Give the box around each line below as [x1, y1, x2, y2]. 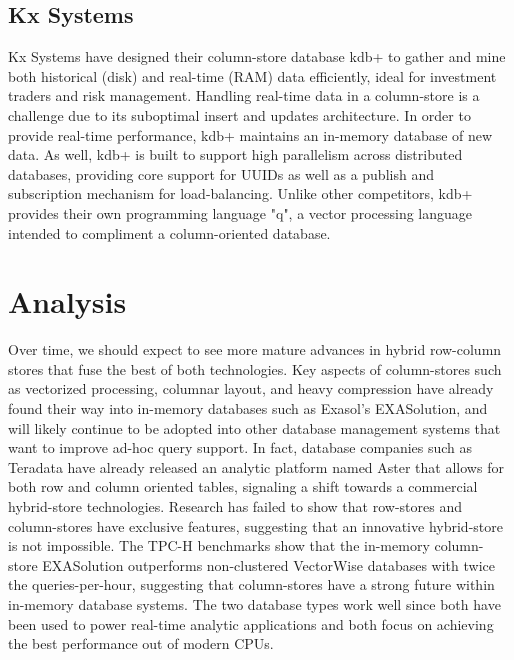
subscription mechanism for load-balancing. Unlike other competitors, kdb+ [8, 183, 473, 204]
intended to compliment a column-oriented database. [8, 222, 331, 243]
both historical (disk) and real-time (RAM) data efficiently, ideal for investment [8, 65, 497, 86]
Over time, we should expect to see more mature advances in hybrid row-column [8, 339, 502, 360]
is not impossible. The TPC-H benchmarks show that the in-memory [8, 535, 430, 556]
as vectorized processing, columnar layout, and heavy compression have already [8, 378, 494, 399]
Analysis [8, 281, 127, 322]
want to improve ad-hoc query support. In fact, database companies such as [8, 437, 473, 458]
